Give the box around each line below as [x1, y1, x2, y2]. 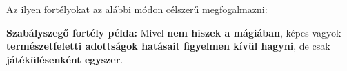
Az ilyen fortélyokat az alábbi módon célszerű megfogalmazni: [6, 2, 268, 16]
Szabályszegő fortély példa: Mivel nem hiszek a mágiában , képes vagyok [6, 25, 341, 39]
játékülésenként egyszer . [6, 52, 123, 66]
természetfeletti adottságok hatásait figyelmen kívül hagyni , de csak [6, 39, 330, 53]
